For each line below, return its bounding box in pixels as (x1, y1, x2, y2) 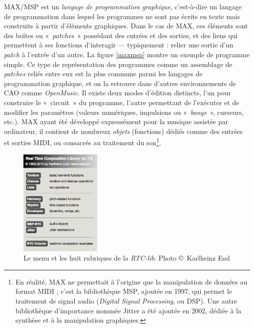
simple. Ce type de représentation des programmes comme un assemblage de (4, 59, 233, 69)
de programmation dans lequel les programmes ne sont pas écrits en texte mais (4, 11, 240, 21)
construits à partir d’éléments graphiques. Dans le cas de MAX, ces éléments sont (4, 21, 248, 31)
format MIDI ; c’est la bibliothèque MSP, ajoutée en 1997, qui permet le (15, 286, 232, 296)
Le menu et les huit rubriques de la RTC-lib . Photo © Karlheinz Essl (23, 253, 230, 263)
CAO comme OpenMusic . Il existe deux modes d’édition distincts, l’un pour (4, 87, 231, 98)
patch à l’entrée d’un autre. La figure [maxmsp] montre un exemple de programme (4, 49, 250, 59)
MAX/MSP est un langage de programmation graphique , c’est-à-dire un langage (4, 1, 242, 11)
